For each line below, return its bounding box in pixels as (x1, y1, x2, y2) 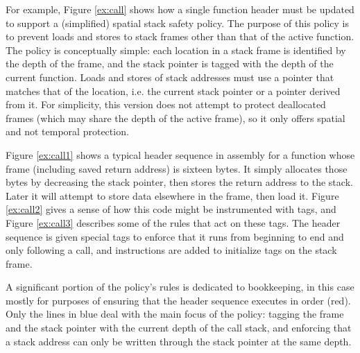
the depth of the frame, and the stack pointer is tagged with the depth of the (6, 56, 334, 71)
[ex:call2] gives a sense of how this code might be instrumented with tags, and (6, 202, 336, 216)
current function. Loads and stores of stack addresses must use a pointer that (6, 69, 334, 84)
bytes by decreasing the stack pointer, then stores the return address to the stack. (6, 175, 353, 189)
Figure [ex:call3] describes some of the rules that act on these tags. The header (6, 215, 341, 230)
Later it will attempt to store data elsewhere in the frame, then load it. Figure (6, 188, 339, 203)
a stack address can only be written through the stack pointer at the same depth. (6, 334, 352, 348)
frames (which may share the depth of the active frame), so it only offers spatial (6, 110, 345, 125)
